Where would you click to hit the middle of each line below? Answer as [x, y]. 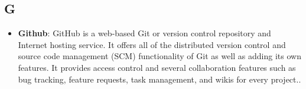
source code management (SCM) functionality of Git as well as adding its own [159, 56]
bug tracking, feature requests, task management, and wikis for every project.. [159, 79]
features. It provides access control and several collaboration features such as [157, 67]
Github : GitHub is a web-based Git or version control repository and [144, 33]
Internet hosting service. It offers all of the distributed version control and [152, 44]
